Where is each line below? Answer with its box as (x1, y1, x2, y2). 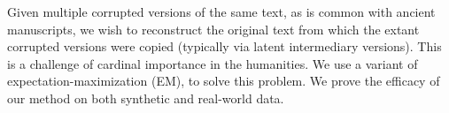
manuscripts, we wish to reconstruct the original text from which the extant (7, 19, 420, 38)
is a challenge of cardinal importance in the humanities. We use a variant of (7, 54, 418, 72)
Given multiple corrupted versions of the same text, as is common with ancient (7, 3, 436, 20)
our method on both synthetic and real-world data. (7, 88, 284, 107)
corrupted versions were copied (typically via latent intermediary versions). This (7, 37, 442, 56)
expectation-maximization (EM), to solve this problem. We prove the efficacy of (7, 72, 440, 90)
